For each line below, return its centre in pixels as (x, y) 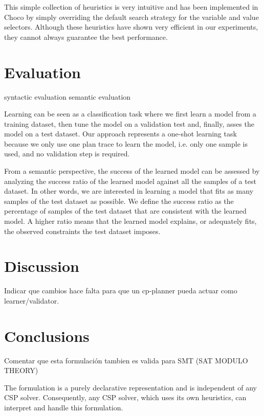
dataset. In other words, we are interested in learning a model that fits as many (129, 191)
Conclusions (47, 336)
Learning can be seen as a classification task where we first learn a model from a (130, 114)
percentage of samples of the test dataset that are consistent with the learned (125, 211)
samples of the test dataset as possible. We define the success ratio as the (119, 201)
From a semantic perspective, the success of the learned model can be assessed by (132, 171)
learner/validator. (32, 300)
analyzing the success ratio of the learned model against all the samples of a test (130, 181)
